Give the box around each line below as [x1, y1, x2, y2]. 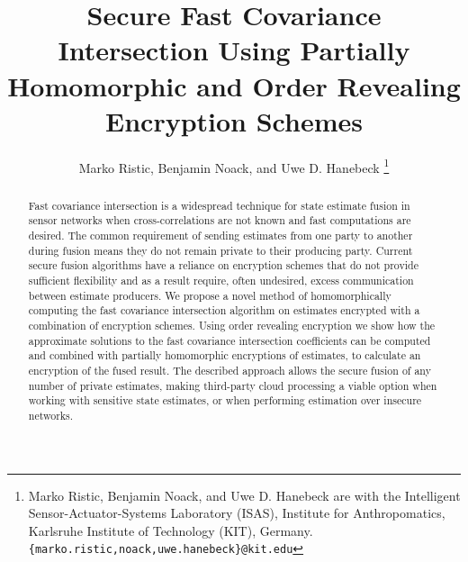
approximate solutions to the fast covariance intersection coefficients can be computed [28, 332, 431, 348]
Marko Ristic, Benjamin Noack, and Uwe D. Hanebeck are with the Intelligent [28, 485, 461, 504]
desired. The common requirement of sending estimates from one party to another [28, 228, 413, 243]
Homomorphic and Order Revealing [7, 67, 461, 104]
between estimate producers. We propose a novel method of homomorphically [28, 287, 391, 303]
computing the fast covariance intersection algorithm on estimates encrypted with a [28, 303, 420, 318]
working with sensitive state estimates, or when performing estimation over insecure [28, 393, 422, 408]
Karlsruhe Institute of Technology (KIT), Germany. [28, 521, 313, 539]
